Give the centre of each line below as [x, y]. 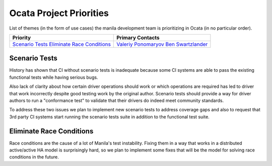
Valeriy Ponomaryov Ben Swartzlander [162, 44]
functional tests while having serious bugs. [54, 77]
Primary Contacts [138, 38]
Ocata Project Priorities [59, 13]
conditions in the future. [34, 157]
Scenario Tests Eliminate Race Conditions [61, 44]
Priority [22, 38]
